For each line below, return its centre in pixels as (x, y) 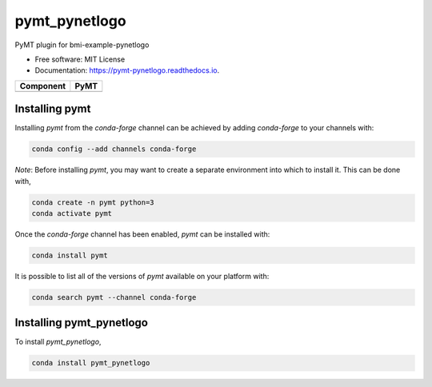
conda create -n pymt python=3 (93, 202)
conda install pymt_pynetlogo (91, 363)
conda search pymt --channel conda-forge (114, 297)
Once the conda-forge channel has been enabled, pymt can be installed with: (142, 234)
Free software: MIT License (80, 59)
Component (43, 86)
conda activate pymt (72, 213)
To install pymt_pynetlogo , (58, 342)
